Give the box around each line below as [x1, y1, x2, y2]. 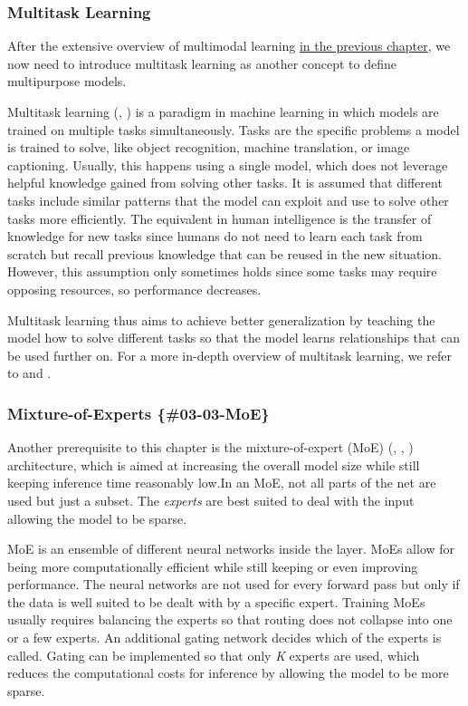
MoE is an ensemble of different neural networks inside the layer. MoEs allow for [7, 539, 455, 558]
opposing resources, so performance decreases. [7, 279, 262, 298]
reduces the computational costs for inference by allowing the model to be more [7, 663, 449, 682]
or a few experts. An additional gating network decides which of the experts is [7, 628, 442, 647]
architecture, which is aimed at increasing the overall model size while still [7, 455, 420, 474]
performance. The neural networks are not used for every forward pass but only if [7, 575, 460, 594]
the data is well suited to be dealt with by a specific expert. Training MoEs [7, 592, 425, 611]
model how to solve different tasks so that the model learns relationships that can [7, 328, 460, 347]
